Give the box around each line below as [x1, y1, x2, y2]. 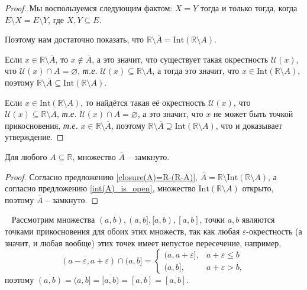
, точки [199, 213, 225, 226]
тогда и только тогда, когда [200, 2, 298, 14]
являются [241, 213, 275, 226]
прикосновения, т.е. [5, 119, 78, 131]
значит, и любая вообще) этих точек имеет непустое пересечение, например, [5, 236, 282, 249]
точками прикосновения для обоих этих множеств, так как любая [5, 224, 240, 237]
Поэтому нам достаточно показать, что [5, 33, 144, 45]
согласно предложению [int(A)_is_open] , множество [5, 182, 196, 194]
